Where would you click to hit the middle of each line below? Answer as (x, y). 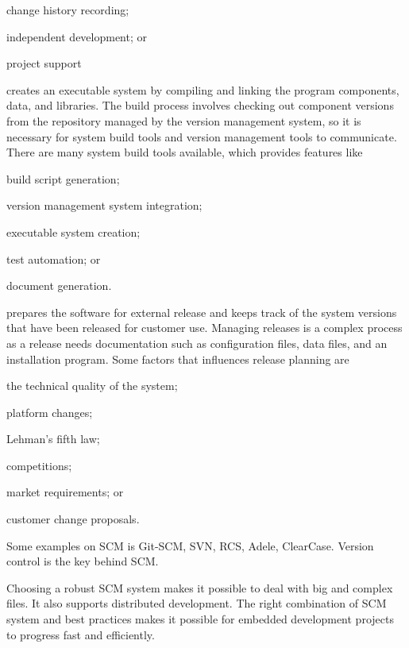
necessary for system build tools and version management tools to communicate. (202, 136)
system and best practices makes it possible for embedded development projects (200, 619)
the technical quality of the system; (92, 386)
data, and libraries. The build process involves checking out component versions (200, 105)
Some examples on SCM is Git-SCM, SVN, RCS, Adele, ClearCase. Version (190, 545)
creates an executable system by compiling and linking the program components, (203, 89)
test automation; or (54, 258)
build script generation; (63, 178)
